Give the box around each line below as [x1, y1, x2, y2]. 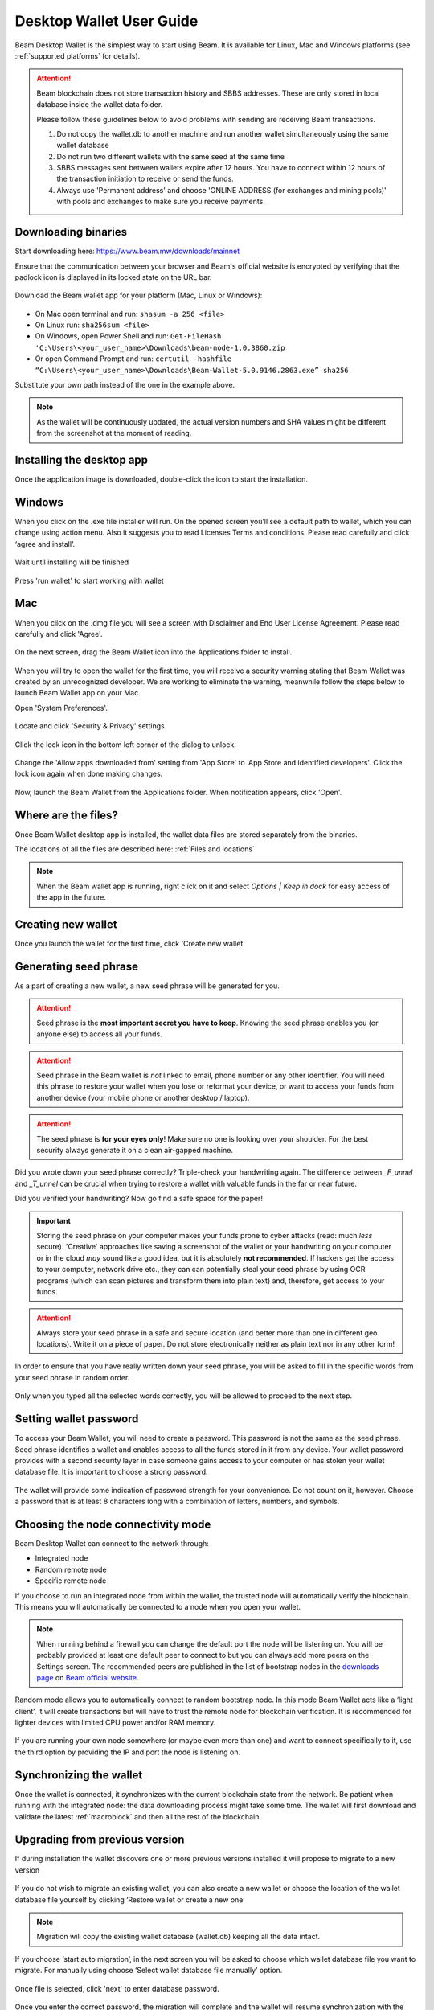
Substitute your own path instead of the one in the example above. [14, 380, 235, 390]
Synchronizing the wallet [14, 1768, 143, 1782]
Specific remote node [35, 1576, 107, 1585]
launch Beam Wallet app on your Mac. [14, 688, 141, 698]
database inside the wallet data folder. [36, 100, 163, 109]
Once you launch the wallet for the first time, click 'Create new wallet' [14, 939, 245, 949]
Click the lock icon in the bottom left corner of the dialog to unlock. [14, 740, 236, 749]
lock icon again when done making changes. [14, 769, 163, 779]
